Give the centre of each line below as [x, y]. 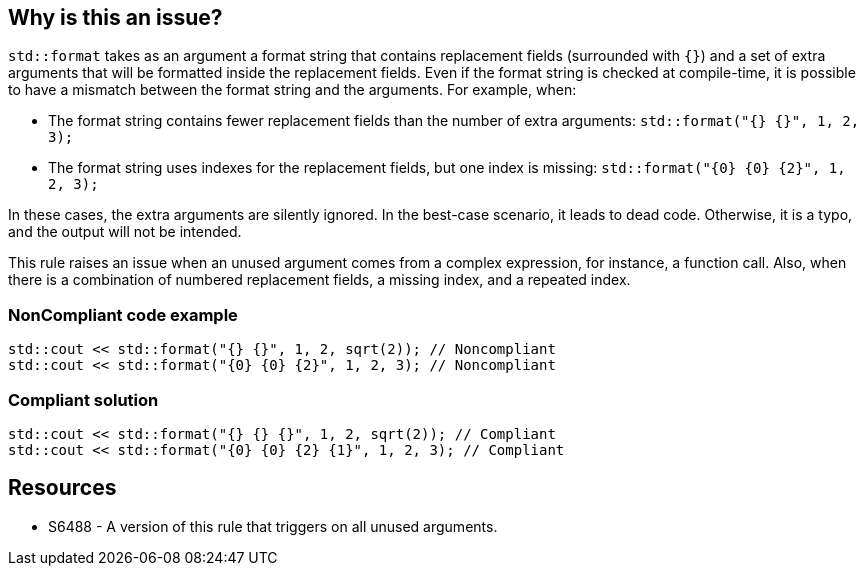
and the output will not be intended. [125, 232]
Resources [62, 488]
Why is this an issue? [115, 17]
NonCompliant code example [123, 314]
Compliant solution [83, 399]
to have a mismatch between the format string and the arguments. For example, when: [292, 90]
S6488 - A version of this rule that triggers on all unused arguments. [273, 526]
